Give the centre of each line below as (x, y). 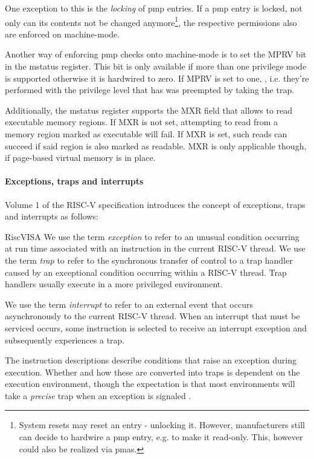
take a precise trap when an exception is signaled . (98, 395)
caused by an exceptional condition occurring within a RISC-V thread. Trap (146, 272)
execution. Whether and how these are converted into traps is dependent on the (152, 372)
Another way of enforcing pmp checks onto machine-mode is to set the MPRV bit (156, 54)
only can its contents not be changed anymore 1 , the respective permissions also (151, 21)
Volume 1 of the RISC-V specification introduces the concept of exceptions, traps (155, 204)
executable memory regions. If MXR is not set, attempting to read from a (142, 122)
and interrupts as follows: (52, 216)
